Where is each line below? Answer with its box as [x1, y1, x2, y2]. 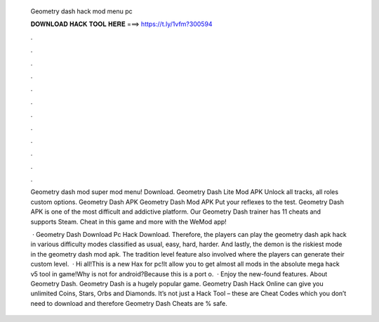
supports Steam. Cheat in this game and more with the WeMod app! [30, 217, 227, 226]
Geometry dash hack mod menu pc [30, 7, 133, 15]
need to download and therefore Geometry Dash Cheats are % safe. [30, 299, 227, 307]
